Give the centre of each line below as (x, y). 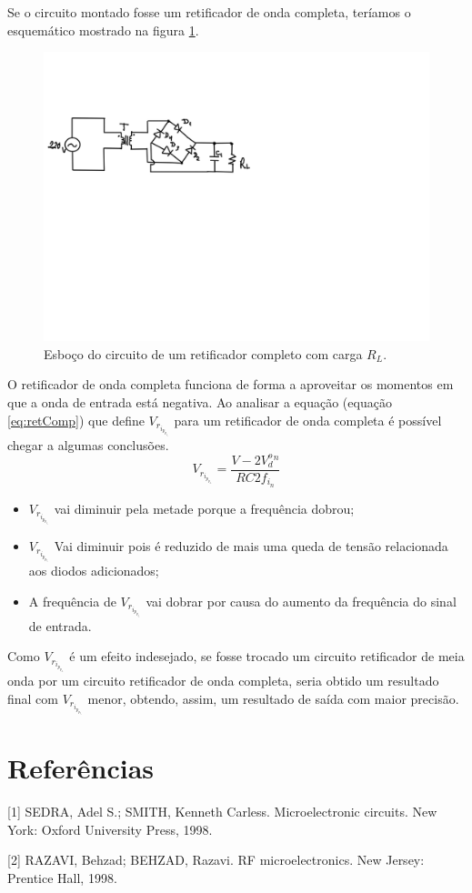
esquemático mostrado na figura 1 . (103, 30)
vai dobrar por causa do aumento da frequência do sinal (301, 601)
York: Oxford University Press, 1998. (110, 829)
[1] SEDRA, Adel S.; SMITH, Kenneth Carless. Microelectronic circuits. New (222, 812)
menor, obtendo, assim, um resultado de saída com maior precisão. (273, 698)
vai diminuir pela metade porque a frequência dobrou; (204, 508)
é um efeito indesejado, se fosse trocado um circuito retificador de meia (267, 656)
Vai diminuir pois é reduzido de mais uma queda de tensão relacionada (251, 545)
